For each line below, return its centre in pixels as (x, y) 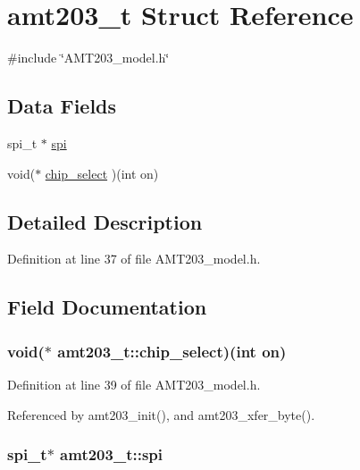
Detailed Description (105, 221)
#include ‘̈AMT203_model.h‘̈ (88, 58)
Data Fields (62, 106)
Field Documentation (107, 307)
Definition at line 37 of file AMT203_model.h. (134, 259)
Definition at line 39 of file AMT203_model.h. (134, 384)
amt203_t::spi (111, 454)
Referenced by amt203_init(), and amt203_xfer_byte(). (161, 414)
